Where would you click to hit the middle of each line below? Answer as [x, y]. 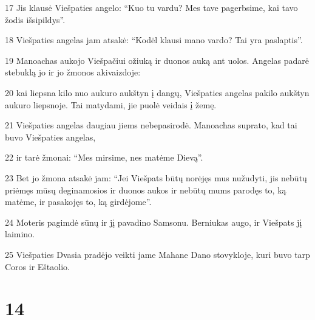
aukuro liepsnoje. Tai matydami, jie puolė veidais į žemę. [111, 104]
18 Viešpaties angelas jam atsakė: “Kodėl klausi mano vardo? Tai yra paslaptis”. [154, 40]
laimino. [20, 234]
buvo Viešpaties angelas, [50, 137]
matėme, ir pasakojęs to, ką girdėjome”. [78, 202]
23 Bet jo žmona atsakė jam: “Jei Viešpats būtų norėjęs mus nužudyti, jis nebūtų [156, 177]
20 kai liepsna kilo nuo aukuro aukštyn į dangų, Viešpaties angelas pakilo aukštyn [157, 92]
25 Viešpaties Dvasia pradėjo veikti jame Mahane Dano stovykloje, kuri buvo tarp [157, 254]
